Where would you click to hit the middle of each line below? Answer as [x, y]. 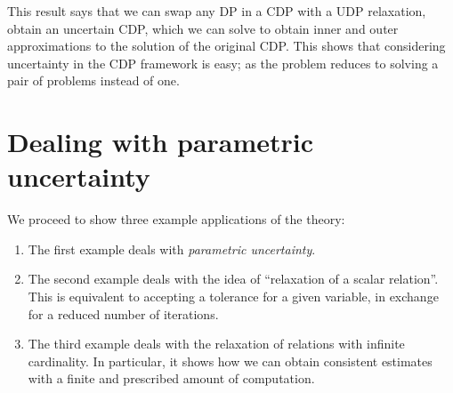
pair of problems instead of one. [93, 80]
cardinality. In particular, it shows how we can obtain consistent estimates [230, 361]
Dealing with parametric [161, 142]
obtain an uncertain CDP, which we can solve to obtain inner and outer [203, 28]
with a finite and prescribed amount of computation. [171, 378]
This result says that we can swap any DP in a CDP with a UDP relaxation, [217, 11]
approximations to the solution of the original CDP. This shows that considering [226, 46]
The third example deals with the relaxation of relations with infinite [216, 344]
